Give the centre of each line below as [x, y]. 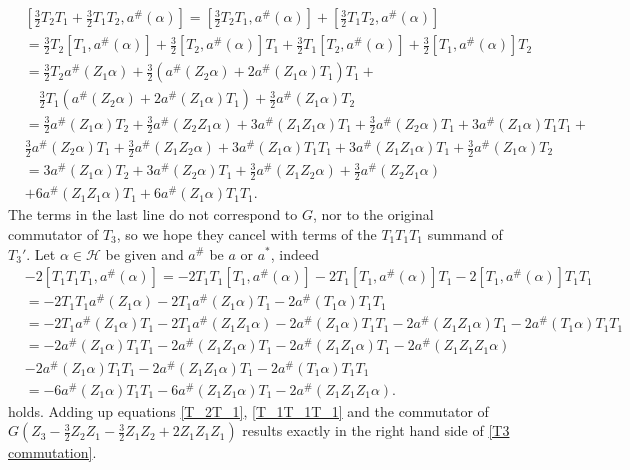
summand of [465, 233]
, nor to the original [373, 214]
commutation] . [52, 452]
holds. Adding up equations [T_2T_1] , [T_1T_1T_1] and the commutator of [248, 410]
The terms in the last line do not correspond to [153, 214]
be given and [144, 253]
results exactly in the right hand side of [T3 [376, 430]
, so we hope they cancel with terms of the [246, 233]
